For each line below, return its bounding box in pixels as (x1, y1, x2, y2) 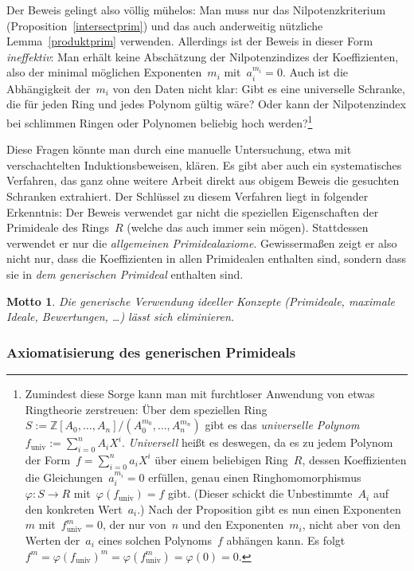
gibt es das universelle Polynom (205, 417, 360, 433)
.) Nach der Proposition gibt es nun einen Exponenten (137, 500, 401, 517)
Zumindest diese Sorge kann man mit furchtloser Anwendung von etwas (25, 385, 375, 401)
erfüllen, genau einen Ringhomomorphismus (148, 468, 361, 485)
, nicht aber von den (302, 516, 400, 533)
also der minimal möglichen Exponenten (6, 64, 202, 80)
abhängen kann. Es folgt (226, 531, 346, 548)
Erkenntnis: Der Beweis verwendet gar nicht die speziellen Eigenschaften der (6, 203, 379, 220)
